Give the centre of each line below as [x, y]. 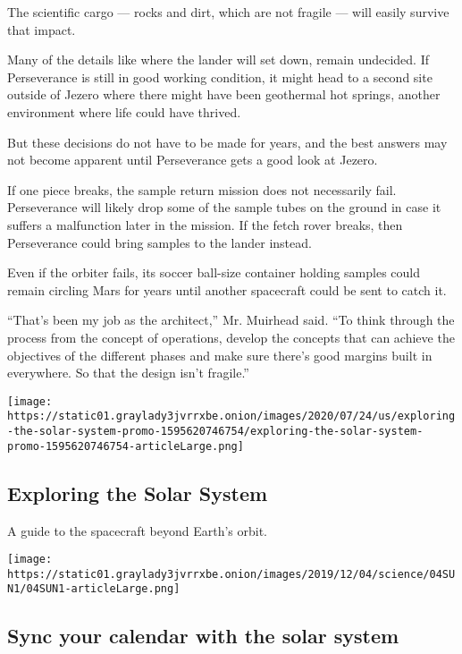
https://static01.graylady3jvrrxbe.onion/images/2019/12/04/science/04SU [231, 574]
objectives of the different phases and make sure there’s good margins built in [220, 355]
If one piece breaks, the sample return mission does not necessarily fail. [202, 189]
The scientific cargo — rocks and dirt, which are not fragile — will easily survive [228, 12]
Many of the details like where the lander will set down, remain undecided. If [218, 59]
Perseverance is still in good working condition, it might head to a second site [220, 76]
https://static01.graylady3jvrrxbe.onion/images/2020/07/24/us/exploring [231, 416]
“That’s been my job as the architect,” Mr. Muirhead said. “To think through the [231, 320]
